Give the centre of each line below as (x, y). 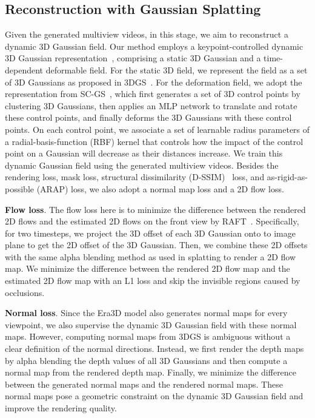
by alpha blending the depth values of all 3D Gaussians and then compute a (146, 360)
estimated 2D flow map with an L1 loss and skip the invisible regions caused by (153, 281)
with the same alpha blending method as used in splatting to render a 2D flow (151, 256)
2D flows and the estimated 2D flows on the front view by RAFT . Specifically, (152, 221)
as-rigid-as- (287, 177)
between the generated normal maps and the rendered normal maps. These (144, 384)
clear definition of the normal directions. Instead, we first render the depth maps (154, 349)
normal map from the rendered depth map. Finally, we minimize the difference (151, 372)
